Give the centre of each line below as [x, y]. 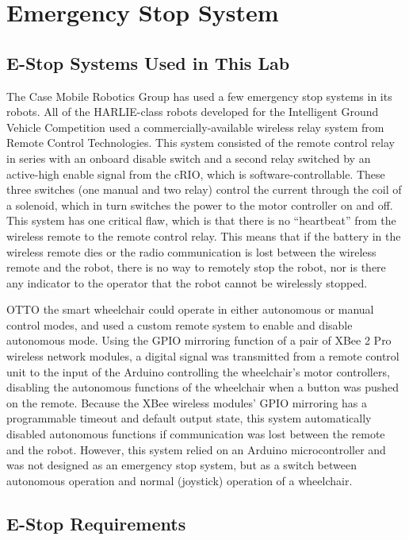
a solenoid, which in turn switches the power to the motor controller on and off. [200, 204]
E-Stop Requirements [96, 523]
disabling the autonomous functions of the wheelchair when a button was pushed [203, 387]
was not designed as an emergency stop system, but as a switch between [182, 465]
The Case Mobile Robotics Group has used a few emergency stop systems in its [199, 96]
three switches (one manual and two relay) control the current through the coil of [204, 189]
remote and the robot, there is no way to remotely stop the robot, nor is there [196, 267]
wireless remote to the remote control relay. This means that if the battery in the [204, 235]
